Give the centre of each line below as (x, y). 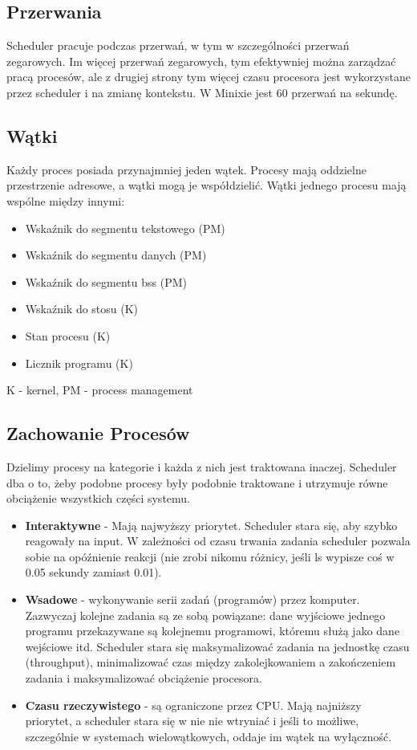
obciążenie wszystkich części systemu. (98, 498)
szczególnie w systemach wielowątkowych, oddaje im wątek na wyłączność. (208, 736)
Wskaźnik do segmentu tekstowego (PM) (125, 228)
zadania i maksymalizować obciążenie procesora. (144, 678)
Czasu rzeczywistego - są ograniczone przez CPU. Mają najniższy (193, 705)
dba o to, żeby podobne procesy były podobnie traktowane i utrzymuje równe (197, 482)
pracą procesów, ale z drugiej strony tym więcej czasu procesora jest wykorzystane (208, 77)
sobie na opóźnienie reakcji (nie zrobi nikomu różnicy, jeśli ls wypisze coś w (210, 556)
